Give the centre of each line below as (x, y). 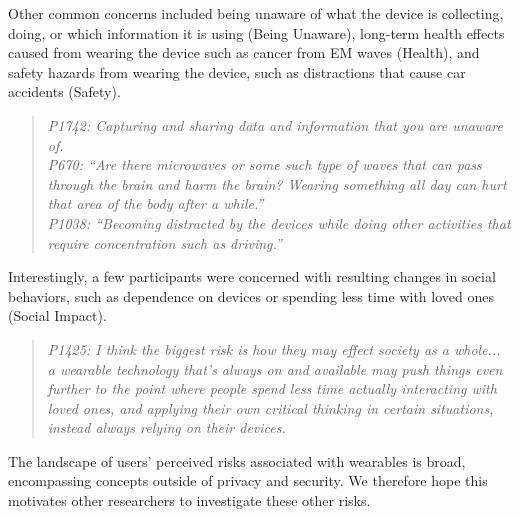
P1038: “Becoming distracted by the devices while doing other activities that (279, 222)
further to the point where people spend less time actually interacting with (272, 388)
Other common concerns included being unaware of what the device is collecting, (256, 13)
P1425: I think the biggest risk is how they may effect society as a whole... (274, 348)
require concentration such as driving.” (164, 242)
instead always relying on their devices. (166, 427)
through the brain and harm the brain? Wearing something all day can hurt (277, 183)
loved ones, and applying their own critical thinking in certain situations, (270, 407)
